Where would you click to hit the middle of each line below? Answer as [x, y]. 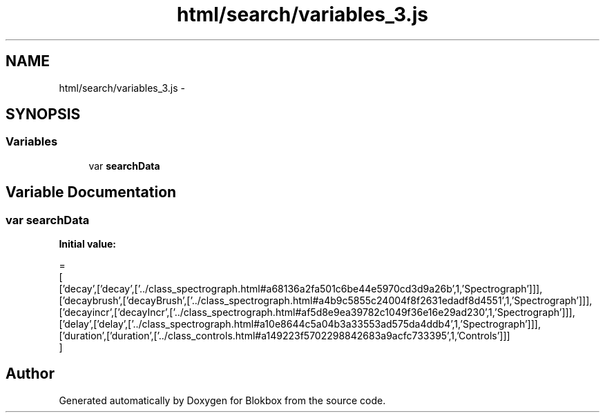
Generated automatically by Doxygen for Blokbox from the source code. [222, 400]
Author [30, 374]
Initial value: [87, 244]
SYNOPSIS [43, 115]
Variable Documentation [91, 192]
